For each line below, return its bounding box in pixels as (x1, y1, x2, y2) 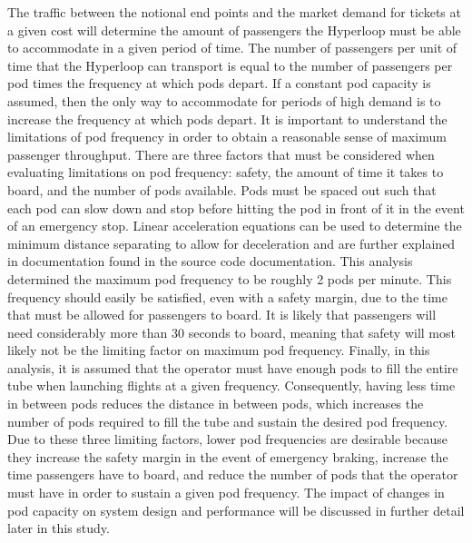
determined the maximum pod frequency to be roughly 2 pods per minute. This (7, 269, 452, 288)
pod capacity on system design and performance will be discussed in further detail (7, 500, 465, 519)
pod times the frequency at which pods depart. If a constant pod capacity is (7, 74, 431, 93)
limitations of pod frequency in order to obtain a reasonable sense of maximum (7, 127, 447, 146)
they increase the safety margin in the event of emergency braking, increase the (7, 447, 448, 466)
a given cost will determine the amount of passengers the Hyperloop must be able (7, 20, 461, 39)
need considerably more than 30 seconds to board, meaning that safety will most (7, 322, 456, 341)
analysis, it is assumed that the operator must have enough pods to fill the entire (7, 358, 458, 377)
